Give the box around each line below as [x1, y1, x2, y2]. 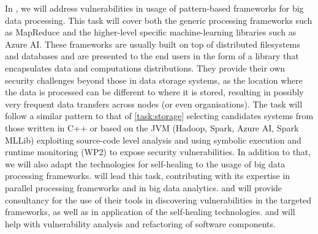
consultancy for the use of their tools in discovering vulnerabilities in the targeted [5, 193, 311, 206]
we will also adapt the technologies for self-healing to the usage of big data [5, 157, 286, 170]
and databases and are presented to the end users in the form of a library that [5, 49, 299, 62]
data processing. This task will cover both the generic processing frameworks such [5, 13, 312, 26]
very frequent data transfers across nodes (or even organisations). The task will [5, 97, 303, 110]
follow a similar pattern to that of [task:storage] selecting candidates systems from [5, 109, 314, 122]
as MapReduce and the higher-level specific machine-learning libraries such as [5, 26, 297, 38]
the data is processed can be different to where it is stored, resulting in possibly [5, 86, 304, 98]
